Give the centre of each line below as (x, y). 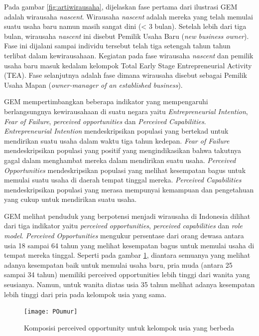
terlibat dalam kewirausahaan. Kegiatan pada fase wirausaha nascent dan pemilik (129, 55)
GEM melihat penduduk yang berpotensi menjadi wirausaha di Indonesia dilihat (127, 216)
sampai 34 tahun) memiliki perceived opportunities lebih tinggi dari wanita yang (127, 274)
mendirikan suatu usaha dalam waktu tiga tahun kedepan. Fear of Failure (117, 140)
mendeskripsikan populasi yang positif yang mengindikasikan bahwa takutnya (123, 150)
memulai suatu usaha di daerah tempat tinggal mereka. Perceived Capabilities (123, 180)
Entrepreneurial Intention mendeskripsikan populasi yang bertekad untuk (116, 131)
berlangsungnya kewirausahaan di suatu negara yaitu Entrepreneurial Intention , (126, 111)
